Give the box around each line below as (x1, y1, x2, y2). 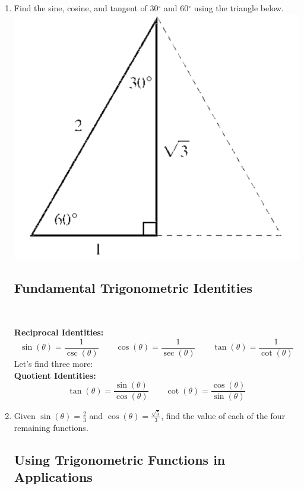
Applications (14, 468, 93, 486)
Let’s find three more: (14, 357, 93, 370)
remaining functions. (14, 421, 88, 433)
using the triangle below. (194, 2, 284, 14)
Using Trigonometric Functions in (14, 450, 226, 468)
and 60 (163, 2, 189, 14)
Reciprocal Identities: (14, 326, 104, 338)
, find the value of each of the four (161, 409, 286, 421)
